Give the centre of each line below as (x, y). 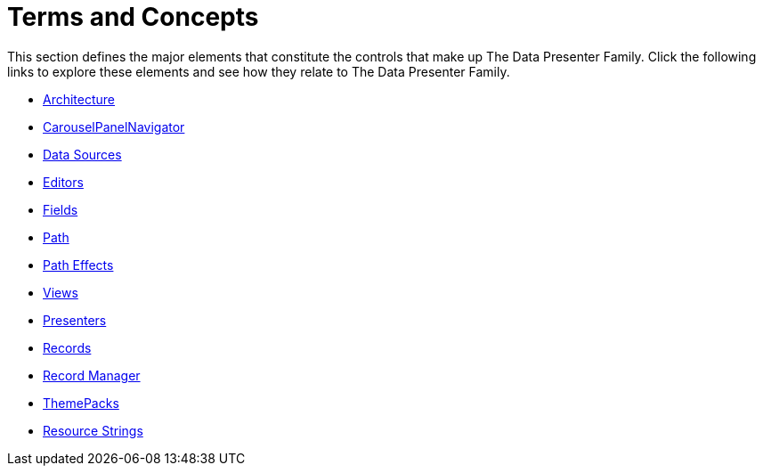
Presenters (75, 320)
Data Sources (82, 154)
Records (67, 347)
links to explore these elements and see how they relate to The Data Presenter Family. (259, 71)
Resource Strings (93, 430)
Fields (61, 209)
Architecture (79, 99)
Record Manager (92, 375)
